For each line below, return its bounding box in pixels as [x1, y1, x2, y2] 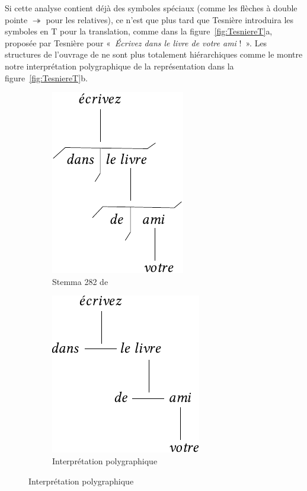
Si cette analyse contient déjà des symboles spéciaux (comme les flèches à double [5, 2, 298, 14]
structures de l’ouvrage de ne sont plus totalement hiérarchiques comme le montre [5, 48, 303, 61]
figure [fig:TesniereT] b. [5, 71, 88, 84]
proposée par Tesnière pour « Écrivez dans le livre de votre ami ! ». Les [5, 36, 267, 49]
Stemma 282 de [52, 275, 108, 287]
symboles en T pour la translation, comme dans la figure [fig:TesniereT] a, [5, 25, 273, 37]
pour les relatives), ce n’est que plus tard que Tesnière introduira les [46, 13, 294, 26]
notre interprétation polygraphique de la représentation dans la [5, 59, 234, 72]
